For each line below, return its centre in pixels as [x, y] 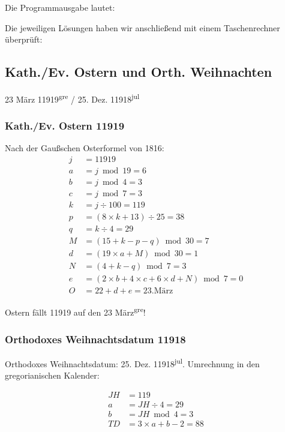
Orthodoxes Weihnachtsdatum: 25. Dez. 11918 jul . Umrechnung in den [132, 362]
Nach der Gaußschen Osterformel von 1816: [85, 148]
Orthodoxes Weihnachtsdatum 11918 [95, 339]
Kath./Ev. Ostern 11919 [65, 126]
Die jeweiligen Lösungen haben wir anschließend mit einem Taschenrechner [142, 27]
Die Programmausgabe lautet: [60, 7]
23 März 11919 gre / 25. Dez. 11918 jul [72, 98]
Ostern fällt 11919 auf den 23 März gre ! [75, 311]
